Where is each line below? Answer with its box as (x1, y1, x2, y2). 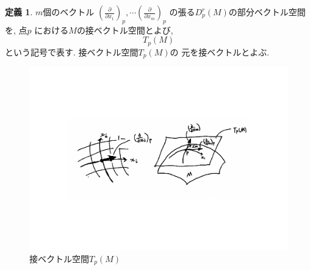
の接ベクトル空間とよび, (76, 23, 173, 36)
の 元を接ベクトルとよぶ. (170, 45, 270, 58)
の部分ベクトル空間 (228, 5, 306, 18)
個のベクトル (43, 5, 95, 18)
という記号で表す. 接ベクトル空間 (5, 45, 139, 58)
